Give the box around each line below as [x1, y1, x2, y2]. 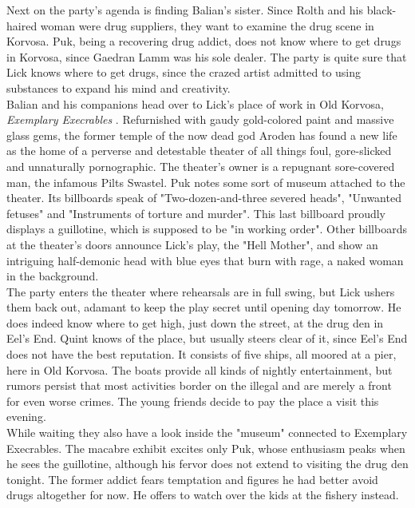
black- [366, 2, 397, 18]
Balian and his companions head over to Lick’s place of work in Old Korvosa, [6, 95, 384, 112]
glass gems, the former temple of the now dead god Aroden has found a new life [6, 126, 397, 143]
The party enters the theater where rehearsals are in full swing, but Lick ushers [6, 283, 395, 300]
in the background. [6, 268, 99, 284]
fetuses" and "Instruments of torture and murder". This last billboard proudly [6, 204, 386, 221]
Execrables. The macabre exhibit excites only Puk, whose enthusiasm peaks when [6, 439, 405, 456]
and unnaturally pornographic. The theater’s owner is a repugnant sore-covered [6, 157, 395, 174]
